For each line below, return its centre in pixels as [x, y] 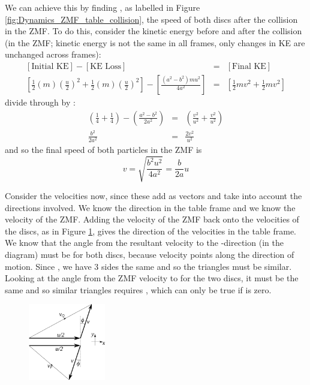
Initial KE [50, 66]
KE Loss [106, 66]
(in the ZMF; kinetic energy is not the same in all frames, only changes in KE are [155, 42]
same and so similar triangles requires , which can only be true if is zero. [138, 289]
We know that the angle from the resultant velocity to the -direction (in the [144, 243]
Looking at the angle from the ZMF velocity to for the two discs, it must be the [152, 278]
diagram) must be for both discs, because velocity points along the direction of [150, 255]
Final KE [249, 66]
